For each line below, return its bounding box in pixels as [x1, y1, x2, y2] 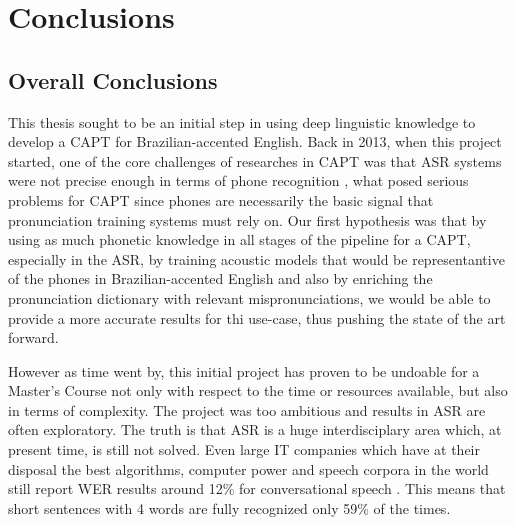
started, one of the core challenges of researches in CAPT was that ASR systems [8, 150, 502, 171]
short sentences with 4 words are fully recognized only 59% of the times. [8, 497, 451, 518]
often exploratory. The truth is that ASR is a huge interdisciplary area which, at [8, 419, 502, 440]
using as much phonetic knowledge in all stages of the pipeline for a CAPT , [8, 229, 471, 250]
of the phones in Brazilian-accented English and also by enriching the [8, 268, 433, 289]
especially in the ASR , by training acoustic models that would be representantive [8, 248, 505, 269]
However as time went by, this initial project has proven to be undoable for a [8, 360, 480, 381]
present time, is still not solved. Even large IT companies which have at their [8, 439, 480, 460]
